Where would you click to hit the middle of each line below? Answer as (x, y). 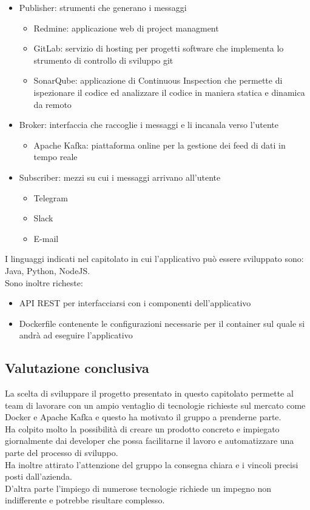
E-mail (46, 238)
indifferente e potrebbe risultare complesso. (85, 500)
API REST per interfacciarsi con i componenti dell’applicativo (135, 303)
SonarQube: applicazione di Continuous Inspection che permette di (158, 80)
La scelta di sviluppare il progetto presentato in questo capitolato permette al (149, 393)
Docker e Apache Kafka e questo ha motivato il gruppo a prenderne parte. (143, 417)
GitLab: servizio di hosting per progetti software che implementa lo (159, 48)
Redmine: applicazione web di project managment (126, 28)
